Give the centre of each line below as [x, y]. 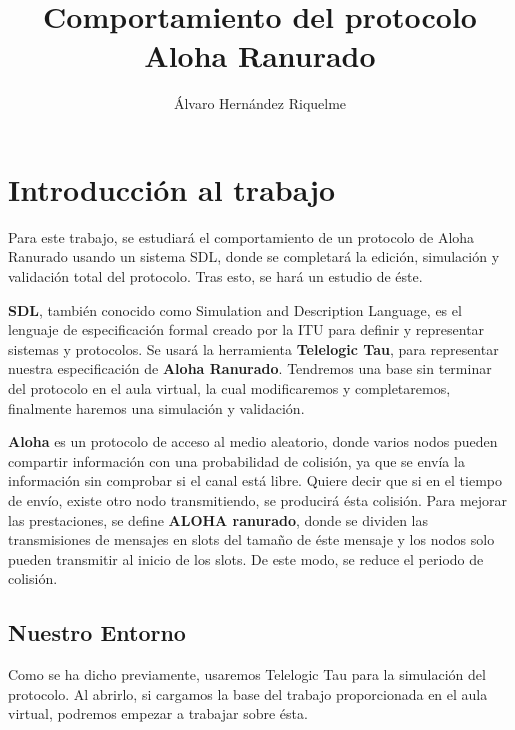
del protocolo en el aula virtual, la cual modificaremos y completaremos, [229, 388]
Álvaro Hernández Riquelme [260, 103]
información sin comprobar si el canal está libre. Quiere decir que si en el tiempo [255, 480]
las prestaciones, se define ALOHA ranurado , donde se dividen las [218, 519]
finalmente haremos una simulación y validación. [156, 407]
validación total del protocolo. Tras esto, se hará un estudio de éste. [215, 276]
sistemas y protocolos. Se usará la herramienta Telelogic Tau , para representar [253, 348]
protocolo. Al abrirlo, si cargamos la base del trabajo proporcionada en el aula [248, 693]
